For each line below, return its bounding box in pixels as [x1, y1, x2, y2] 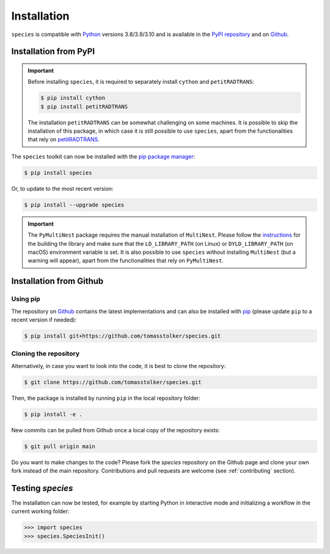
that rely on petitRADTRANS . [28, 136, 100, 143]
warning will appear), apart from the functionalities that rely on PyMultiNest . [28, 257, 224, 264]
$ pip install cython [40, 95, 106, 102]
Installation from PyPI [11, 46, 95, 57]
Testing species [11, 483, 73, 493]
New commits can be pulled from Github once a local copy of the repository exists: [11, 426, 220, 434]
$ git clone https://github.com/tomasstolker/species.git [24, 379, 202, 385]
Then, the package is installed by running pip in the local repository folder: [11, 394, 201, 402]
